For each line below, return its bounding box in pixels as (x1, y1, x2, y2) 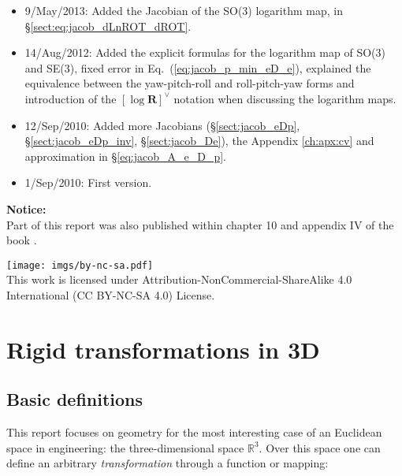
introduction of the (24, 90, 117, 106)
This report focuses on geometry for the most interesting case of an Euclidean (6, 424, 382, 441)
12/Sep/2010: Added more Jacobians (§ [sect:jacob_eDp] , (24, 117, 300, 133)
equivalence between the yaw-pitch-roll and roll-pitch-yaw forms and (24, 75, 355, 91)
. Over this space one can (259, 439, 381, 456)
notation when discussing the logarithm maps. (173, 90, 396, 106)
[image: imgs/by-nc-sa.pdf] (6, 259, 154, 271)
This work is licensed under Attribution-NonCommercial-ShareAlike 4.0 (6, 271, 352, 288)
